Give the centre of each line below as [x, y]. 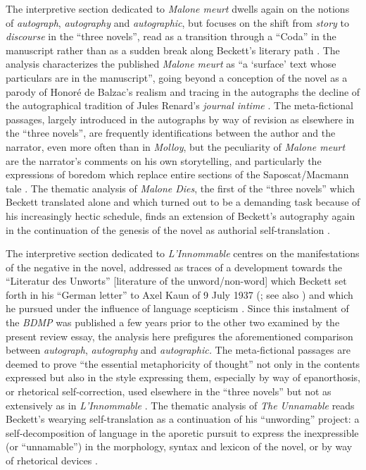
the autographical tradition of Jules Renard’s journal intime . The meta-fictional [179, 105]
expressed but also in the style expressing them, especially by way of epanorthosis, [183, 377]
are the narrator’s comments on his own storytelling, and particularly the [164, 160]
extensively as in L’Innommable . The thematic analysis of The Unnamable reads [180, 405]
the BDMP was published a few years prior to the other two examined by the [173, 322]
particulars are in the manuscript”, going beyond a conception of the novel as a [177, 77]
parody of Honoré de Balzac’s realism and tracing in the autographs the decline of [183, 91]
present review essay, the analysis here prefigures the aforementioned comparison [179, 336]
